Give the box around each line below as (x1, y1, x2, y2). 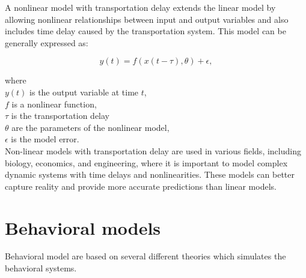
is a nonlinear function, (11, 97, 97, 110)
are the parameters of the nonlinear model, (11, 121, 170, 133)
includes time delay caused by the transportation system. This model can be (5, 25, 286, 37)
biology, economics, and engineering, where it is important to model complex (5, 156, 288, 169)
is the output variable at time (29, 85, 139, 98)
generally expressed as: (5, 36, 88, 49)
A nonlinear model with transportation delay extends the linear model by (5, 1, 276, 13)
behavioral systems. (5, 262, 77, 274)
